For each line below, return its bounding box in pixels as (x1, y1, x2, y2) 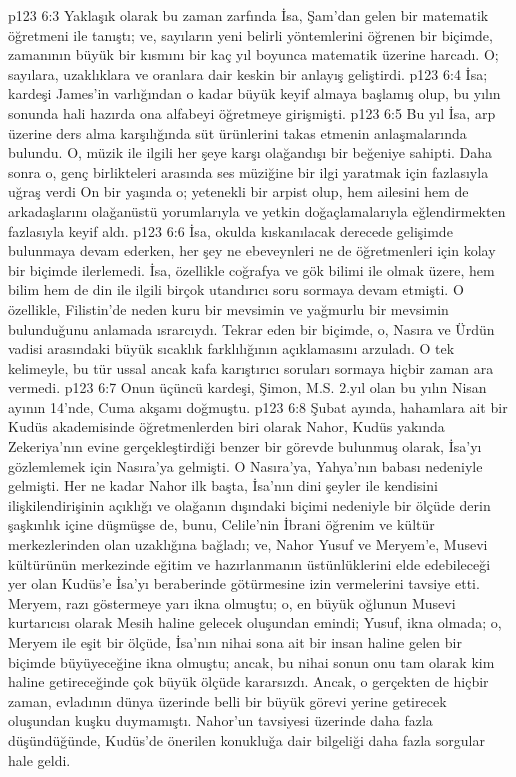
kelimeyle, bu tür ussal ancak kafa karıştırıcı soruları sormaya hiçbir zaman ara (8, 357, 494, 378)
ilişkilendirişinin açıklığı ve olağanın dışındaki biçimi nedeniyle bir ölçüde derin (8, 494, 491, 515)
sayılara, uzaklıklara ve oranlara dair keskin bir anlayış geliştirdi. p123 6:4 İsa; (8, 63, 488, 84)
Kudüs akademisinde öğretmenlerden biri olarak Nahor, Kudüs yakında (8, 416, 445, 437)
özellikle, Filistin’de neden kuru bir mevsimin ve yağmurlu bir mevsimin (8, 298, 449, 319)
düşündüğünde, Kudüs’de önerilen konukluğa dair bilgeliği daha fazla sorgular (8, 729, 485, 750)
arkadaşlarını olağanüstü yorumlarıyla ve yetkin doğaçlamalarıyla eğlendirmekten (8, 200, 506, 221)
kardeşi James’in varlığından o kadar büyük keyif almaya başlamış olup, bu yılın (8, 83, 501, 104)
